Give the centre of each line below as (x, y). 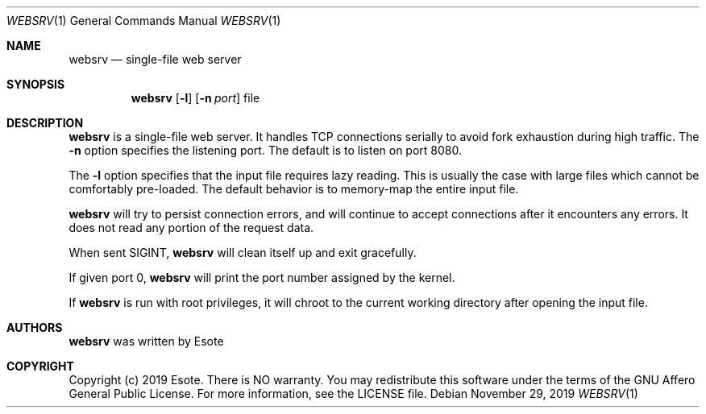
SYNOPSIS (36, 84)
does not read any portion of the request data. (191, 228)
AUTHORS (35, 327)
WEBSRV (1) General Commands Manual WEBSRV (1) (144, 21)
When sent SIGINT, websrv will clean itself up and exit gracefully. (243, 253)
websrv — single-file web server (155, 59)
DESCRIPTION (45, 123)
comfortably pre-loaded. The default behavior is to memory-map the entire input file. (294, 189)
